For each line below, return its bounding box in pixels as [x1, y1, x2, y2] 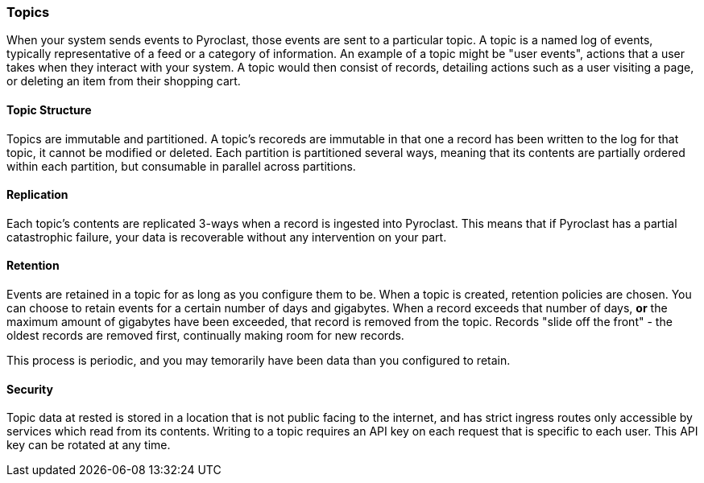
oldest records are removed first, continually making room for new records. [6, 328, 404, 343]
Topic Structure [6, 102, 92, 117]
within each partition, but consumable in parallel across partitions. [6, 159, 356, 173]
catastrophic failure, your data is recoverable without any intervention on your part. [6, 229, 447, 244]
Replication [6, 188, 68, 202]
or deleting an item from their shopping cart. [6, 74, 241, 89]
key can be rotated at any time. [6, 438, 171, 452]
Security [6, 382, 53, 396]
